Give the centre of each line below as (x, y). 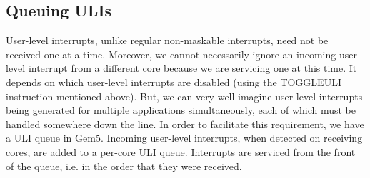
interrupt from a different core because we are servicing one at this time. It (192, 68)
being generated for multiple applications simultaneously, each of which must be (181, 110)
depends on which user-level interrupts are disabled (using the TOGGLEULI (174, 82)
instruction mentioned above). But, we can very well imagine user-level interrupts (184, 96)
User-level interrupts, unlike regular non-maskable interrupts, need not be (167, 40)
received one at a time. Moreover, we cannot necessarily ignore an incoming (171, 54)
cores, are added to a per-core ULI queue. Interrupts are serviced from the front (181, 151)
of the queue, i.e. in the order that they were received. (124, 166)
